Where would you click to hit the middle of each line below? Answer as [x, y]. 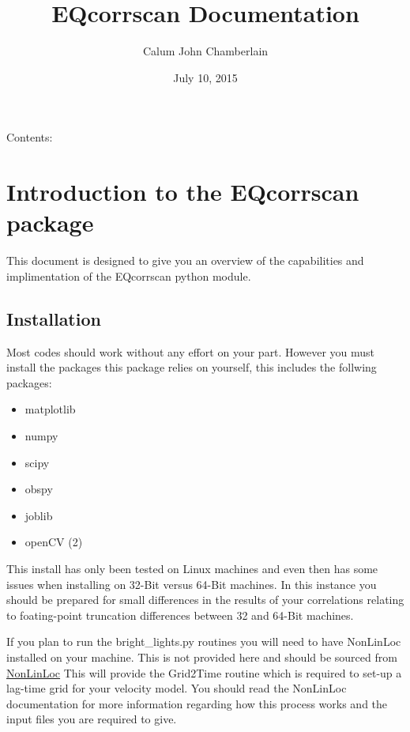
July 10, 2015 [205, 77]
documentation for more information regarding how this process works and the [197, 703]
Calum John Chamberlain [205, 51]
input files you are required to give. [92, 719]
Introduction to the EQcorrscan [183, 192]
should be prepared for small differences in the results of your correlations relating [205, 600]
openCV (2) [54, 542]
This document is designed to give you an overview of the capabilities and [185, 260]
